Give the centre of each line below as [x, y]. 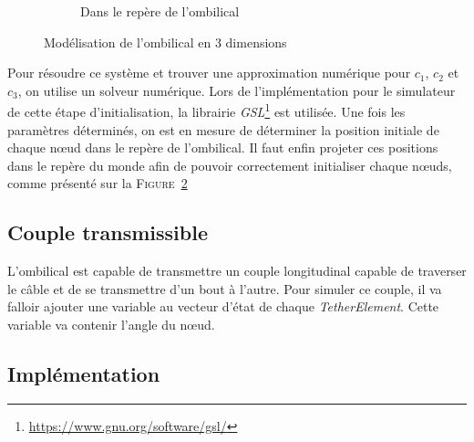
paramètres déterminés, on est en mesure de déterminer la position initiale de [223, 129]
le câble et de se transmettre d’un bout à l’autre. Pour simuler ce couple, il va [225, 288]
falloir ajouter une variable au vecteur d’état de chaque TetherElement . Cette [223, 306]
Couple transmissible [108, 232]
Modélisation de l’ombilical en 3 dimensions [165, 42]
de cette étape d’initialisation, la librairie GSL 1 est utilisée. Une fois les [206, 110]
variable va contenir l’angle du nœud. [111, 324]
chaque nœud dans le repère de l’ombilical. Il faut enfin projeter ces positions [223, 147]
